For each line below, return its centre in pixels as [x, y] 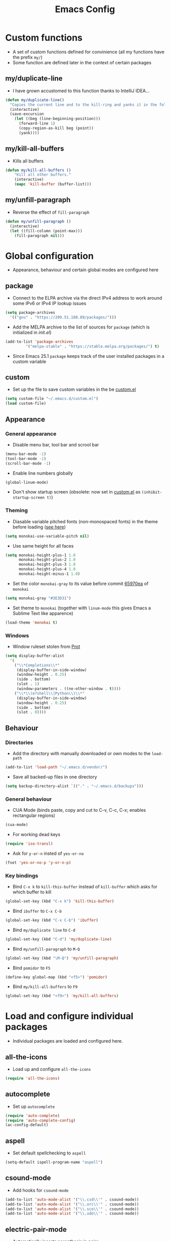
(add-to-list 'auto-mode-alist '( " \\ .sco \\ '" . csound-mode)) [72, 1209]
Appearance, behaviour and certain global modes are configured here [85, 270]
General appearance [31, 434]
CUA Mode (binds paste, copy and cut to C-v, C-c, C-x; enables [79, 810]
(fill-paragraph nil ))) [39, 236]
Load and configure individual [69, 1016]
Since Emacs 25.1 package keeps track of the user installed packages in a [88, 356]
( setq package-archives [30, 313]
